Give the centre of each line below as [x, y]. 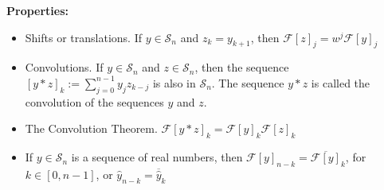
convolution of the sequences [94, 101]
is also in [174, 82]
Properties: [38, 10]
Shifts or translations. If [83, 37]
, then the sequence [242, 67]
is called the [341, 82]
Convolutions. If [64, 67]
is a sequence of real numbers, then [157, 157]
